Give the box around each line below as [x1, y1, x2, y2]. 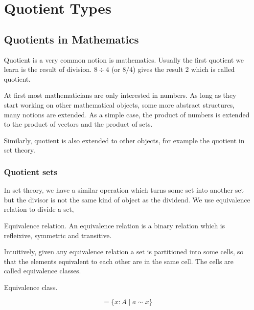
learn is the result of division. [4, 64, 92, 74]
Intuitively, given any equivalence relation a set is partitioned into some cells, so [4, 246, 244, 257]
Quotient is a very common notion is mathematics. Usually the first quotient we [4, 54, 244, 65]
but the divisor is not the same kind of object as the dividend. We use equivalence [4, 194, 250, 204]
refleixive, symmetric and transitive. [4, 230, 112, 240]
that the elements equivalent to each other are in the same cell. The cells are [4, 256, 233, 266]
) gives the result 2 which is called [133, 64, 235, 74]
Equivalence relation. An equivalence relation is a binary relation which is [4, 220, 225, 230]
